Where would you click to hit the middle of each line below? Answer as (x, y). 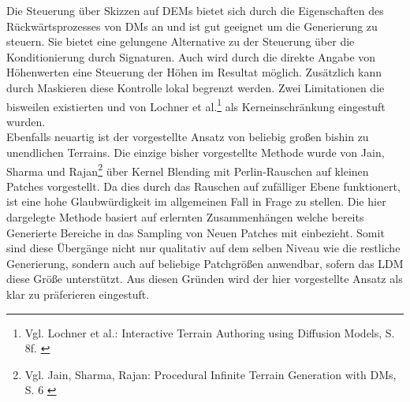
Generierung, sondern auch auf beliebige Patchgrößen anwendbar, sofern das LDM (205, 263)
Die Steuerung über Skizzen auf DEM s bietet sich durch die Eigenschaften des (195, 10)
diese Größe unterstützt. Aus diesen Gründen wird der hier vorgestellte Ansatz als (205, 279)
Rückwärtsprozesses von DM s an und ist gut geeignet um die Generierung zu (192, 26)
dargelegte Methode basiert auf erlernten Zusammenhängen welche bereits (185, 217)
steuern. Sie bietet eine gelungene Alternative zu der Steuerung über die (181, 41)
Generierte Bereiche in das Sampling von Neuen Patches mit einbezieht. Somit (196, 232)
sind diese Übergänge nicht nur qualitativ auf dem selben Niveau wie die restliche (203, 248)
